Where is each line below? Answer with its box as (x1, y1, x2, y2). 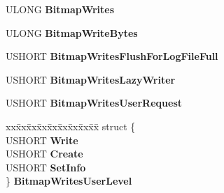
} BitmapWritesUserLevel (6, 173, 132, 188)
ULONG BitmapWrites (6, 2, 115, 16)
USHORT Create (6, 146, 83, 161)
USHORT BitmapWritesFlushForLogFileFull (6, 49, 218, 63)
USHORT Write (6, 132, 78, 147)
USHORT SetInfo (6, 160, 86, 174)
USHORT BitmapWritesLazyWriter (6, 72, 176, 86)
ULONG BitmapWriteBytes (6, 25, 138, 40)
